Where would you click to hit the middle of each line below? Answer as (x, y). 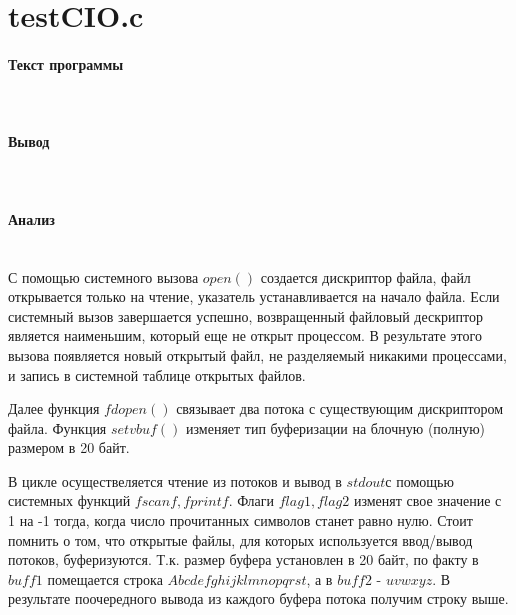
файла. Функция (57, 427)
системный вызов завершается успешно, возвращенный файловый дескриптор (245, 315)
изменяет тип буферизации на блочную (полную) (335, 427)
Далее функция (54, 408)
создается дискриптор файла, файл (365, 276)
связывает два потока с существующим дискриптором (340, 408)
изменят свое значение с (427, 500)
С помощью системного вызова (103, 276)
